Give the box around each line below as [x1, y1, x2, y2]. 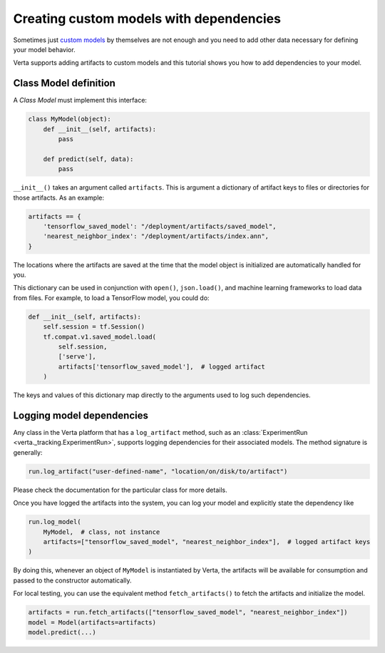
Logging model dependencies [13, 409, 149, 421]
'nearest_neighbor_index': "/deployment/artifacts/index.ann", [43, 232, 269, 240]
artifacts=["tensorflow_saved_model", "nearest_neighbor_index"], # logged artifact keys [43, 538, 371, 545]
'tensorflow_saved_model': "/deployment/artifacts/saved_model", [43, 222, 277, 230]
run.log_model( [28, 518, 81, 526]
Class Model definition [13, 77, 115, 89]
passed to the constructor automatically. [13, 576, 132, 585]
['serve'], [58, 353, 96, 361]
